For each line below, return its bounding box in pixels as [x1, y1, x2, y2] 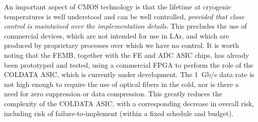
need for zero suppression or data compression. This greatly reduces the [4, 88, 222, 99]
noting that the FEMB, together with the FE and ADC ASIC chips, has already [4, 49, 249, 60]
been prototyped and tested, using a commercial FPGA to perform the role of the [4, 59, 254, 70]
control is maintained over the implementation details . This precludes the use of [4, 21, 247, 31]
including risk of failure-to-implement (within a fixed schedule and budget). [4, 108, 234, 118]
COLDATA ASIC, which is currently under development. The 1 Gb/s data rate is [4, 69, 255, 80]
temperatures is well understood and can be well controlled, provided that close [4, 11, 245, 21]
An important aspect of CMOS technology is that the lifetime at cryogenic [4, 1, 232, 11]
